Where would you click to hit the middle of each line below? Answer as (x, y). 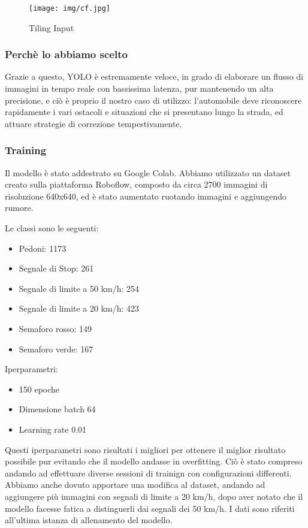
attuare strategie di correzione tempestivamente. (93, 123)
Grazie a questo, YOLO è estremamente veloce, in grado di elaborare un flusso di (154, 76)
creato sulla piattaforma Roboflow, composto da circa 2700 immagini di (136, 184)
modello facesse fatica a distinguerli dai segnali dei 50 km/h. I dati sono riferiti (150, 508)
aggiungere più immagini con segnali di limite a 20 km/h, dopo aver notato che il (154, 496)
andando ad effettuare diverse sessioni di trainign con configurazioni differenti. (148, 473)
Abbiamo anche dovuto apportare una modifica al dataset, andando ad (135, 485)
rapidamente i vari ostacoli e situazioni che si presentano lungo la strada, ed (144, 112)
